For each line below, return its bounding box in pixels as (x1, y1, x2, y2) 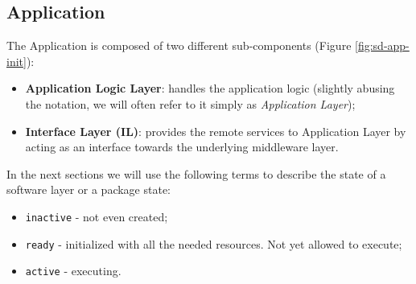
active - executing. (25, 262, 122, 279)
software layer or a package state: (6, 181, 171, 198)
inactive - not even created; (25, 208, 168, 224)
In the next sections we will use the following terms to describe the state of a (6, 165, 386, 182)
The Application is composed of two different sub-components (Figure (6, 37, 352, 54)
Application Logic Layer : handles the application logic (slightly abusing (25, 80, 395, 97)
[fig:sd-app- (355, 37, 410, 54)
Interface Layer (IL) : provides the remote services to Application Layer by (25, 122, 406, 139)
